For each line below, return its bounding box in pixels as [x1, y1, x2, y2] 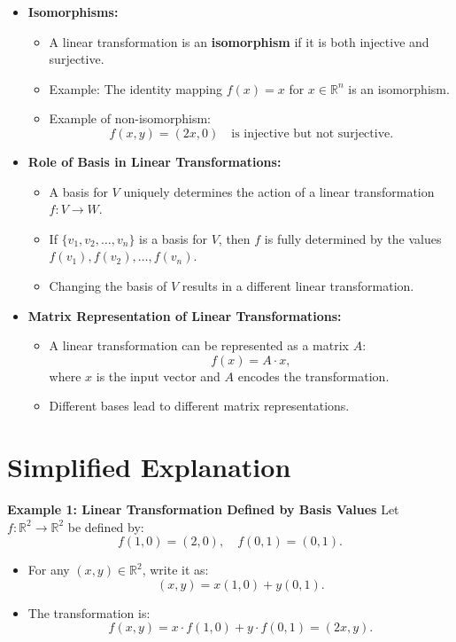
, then [218, 229, 251, 247]
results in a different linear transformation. [182, 276, 414, 294]
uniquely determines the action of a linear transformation [123, 182, 435, 200]
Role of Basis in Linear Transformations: [27, 152, 282, 170]
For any [27, 560, 70, 579]
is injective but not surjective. [231, 127, 394, 140]
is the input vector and [96, 366, 220, 385]
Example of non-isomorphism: [49, 109, 211, 128]
